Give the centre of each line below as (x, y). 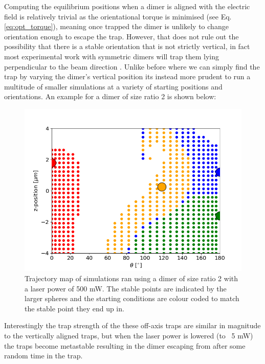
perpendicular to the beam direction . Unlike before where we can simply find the (132, 66)
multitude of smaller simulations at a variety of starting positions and (113, 86)
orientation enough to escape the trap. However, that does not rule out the (122, 36)
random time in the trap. (43, 356)
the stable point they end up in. (74, 308)
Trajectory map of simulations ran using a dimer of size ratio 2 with (131, 278)
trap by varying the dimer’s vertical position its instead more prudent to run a (127, 76)
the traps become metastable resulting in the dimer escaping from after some (125, 345)
